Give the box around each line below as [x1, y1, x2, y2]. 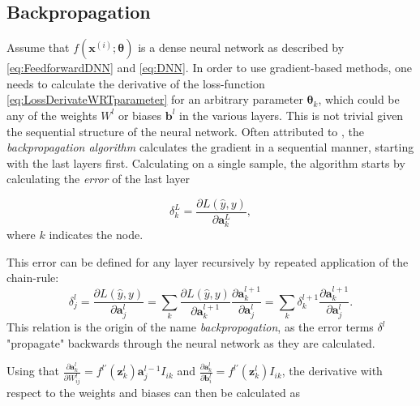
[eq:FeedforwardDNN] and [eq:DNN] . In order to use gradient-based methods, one [6, 59, 413, 76]
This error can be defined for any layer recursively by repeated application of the [6, 253, 409, 270]
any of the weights [6, 106, 97, 123]
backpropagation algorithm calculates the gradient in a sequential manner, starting [6, 139, 414, 156]
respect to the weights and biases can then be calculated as [6, 384, 301, 401]
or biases [118, 106, 162, 123]
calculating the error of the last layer [6, 170, 190, 187]
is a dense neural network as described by [138, 39, 345, 56]
